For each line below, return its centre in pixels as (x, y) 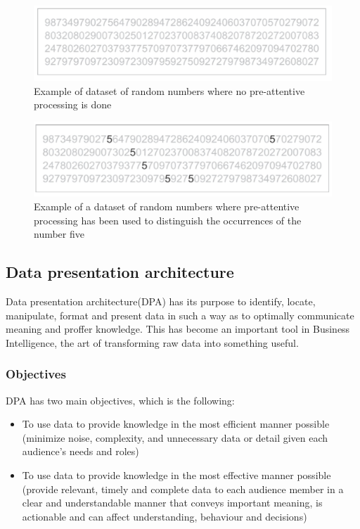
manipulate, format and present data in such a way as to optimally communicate (180, 315)
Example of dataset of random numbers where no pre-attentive (169, 90)
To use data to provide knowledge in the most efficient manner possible (176, 424)
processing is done (73, 104)
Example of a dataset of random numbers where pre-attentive (167, 206)
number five (59, 234)
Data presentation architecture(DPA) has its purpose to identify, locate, (161, 301)
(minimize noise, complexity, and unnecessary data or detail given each (175, 437)
